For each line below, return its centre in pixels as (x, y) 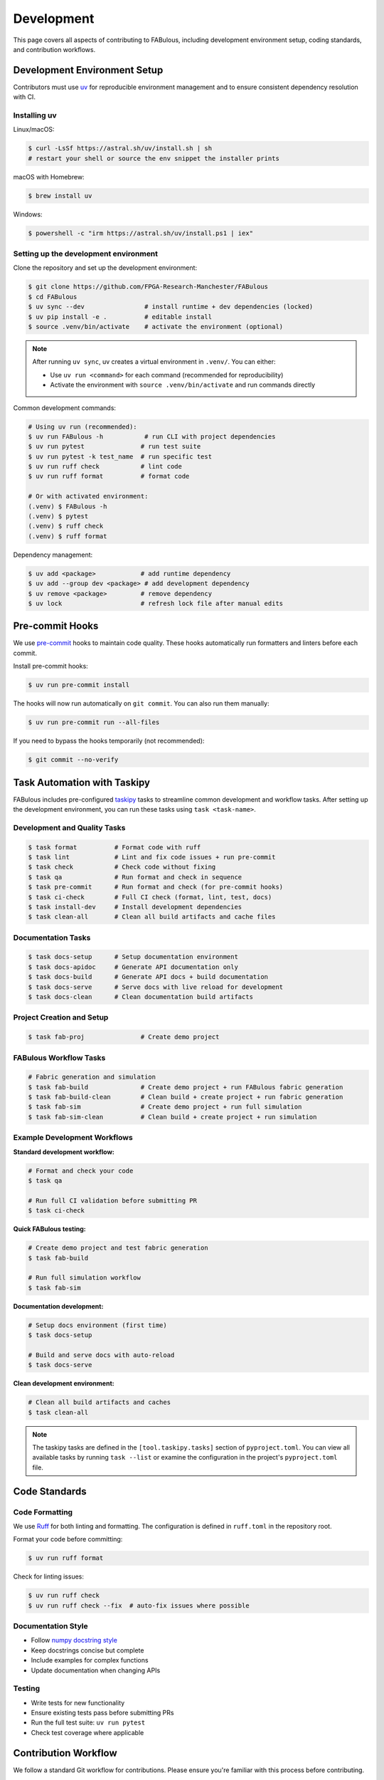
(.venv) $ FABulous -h (68, 506)
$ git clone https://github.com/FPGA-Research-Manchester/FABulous (148, 287)
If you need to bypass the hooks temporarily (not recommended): (109, 741)
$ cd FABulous (53, 297)
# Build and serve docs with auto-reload (101, 1355)
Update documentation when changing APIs (96, 1670)
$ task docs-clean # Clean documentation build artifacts (141, 997)
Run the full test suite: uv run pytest (88, 1722)
